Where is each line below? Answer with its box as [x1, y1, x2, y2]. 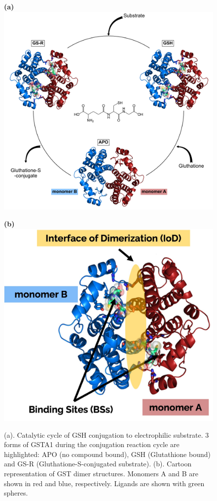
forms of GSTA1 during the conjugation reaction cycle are [4, 439, 180, 450]
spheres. [4, 488, 28, 498]
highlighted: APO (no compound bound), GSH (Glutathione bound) [4, 449, 211, 459]
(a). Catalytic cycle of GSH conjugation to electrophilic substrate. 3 [4, 429, 209, 440]
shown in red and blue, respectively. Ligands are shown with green [4, 478, 205, 488]
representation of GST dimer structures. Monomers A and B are [4, 468, 199, 478]
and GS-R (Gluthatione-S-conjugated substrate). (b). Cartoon [4, 458, 192, 469]
